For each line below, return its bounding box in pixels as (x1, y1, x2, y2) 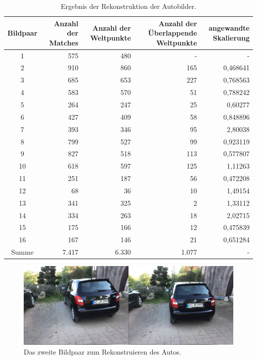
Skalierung (213, 32, 250, 43)
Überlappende (148, 28, 197, 38)
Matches (49, 37, 79, 47)
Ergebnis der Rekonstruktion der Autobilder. (60, 1, 197, 11)
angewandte (209, 23, 250, 33)
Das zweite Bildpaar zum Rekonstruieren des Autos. (24, 346, 181, 357)
